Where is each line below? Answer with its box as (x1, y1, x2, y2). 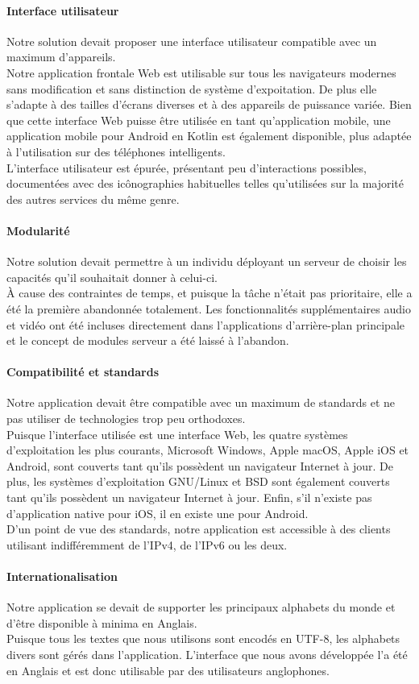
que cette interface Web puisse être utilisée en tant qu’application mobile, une (6, 111, 391, 128)
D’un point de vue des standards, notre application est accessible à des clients (6, 520, 391, 537)
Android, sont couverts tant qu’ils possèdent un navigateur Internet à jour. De (6, 457, 393, 474)
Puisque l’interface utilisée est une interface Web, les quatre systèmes (6, 425, 348, 442)
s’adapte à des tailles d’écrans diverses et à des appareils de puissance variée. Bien (6, 96, 412, 113)
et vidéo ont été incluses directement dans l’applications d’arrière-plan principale (6, 316, 405, 333)
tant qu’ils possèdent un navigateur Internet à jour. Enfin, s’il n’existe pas (6, 489, 372, 506)
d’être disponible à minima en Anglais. (6, 614, 197, 631)
